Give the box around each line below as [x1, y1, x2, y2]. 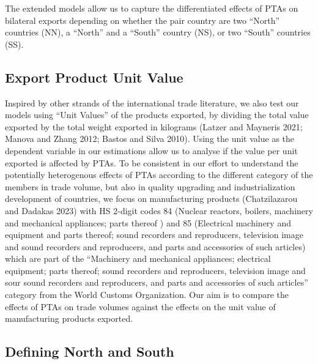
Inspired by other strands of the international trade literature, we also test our [5, 96, 299, 109]
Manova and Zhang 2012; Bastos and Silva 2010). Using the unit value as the [5, 132, 295, 145]
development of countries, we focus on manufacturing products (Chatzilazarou [5, 192, 298, 205]
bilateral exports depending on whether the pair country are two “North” [5, 13, 280, 26]
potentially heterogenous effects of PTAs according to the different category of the [5, 168, 313, 181]
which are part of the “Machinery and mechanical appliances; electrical [5, 252, 271, 265]
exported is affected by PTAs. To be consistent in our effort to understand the [5, 156, 298, 169]
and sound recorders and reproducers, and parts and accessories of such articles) [5, 240, 306, 253]
